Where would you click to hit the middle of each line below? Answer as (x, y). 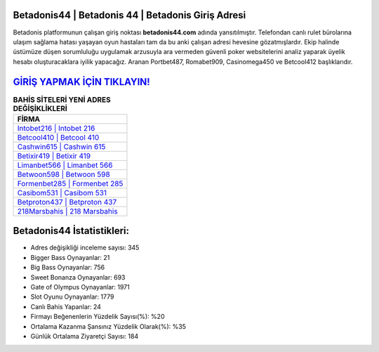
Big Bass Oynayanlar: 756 (68, 268)
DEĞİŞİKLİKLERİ (40, 108)
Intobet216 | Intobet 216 (56, 128)
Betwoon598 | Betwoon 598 (64, 174)
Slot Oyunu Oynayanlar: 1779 (72, 297)
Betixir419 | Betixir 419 (54, 156)
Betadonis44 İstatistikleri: (71, 231)
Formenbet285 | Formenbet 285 (70, 183)
